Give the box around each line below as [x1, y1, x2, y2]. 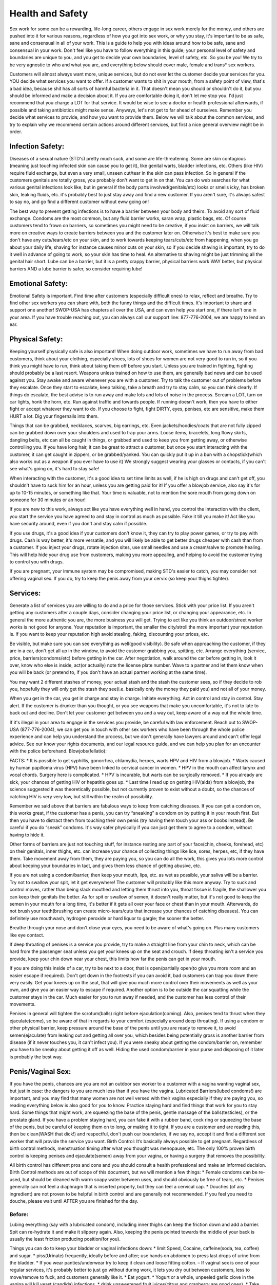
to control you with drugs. [9, 559, 64, 565]
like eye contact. [9, 932, 45, 938]
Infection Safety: [9, 142, 65, 151]
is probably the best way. [9, 1054, 63, 1060]
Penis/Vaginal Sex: [9, 1067, 71, 1076]
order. [9, 128, 23, 135]
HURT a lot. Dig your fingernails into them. [9, 413, 99, 419]
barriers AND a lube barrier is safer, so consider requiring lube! [9, 265, 143, 272]
